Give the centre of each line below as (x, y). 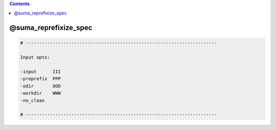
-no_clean (32, 100)
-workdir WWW (41, 93)
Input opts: (35, 57)
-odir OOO (41, 86)
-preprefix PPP (41, 79)
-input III (41, 71)
